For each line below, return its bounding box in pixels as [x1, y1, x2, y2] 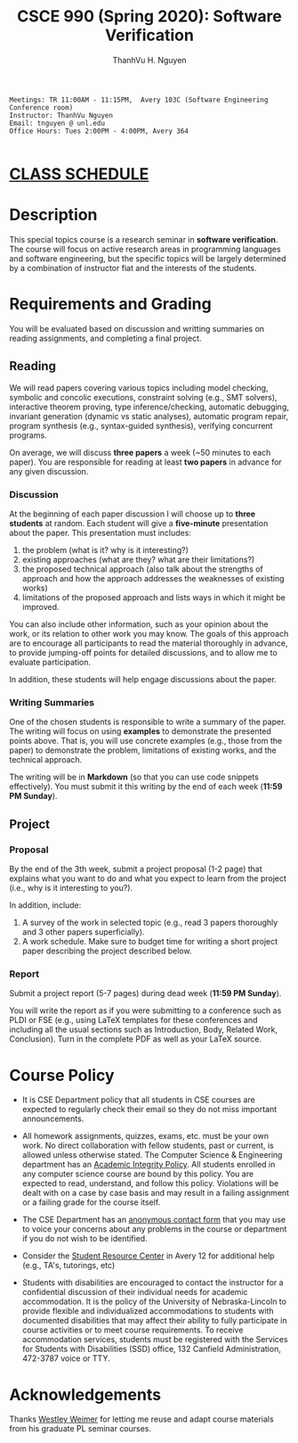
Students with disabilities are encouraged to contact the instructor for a [21, 1277, 284, 1288]
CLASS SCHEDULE [9, 164, 149, 185]
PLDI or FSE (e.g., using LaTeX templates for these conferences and [9, 1015, 258, 1026]
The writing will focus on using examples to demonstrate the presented [9, 726, 271, 737]
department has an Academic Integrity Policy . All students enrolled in [21, 1159, 276, 1170]
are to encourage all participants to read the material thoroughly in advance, [9, 638, 288, 648]
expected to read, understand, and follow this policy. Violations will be [21, 1178, 279, 1189]
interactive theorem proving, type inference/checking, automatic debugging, [9, 401, 289, 412]
